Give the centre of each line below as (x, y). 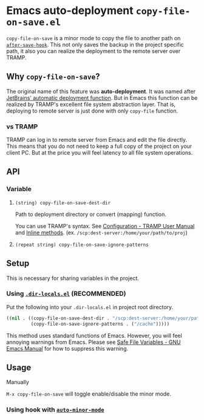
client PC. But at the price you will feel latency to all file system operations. (100, 153)
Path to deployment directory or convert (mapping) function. (91, 214)
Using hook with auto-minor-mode (55, 410)
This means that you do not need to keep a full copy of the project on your (99, 146)
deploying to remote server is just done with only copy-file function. (92, 111)
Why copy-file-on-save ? (53, 77)
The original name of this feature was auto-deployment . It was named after (101, 91)
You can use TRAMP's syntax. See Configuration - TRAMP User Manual (105, 226)
